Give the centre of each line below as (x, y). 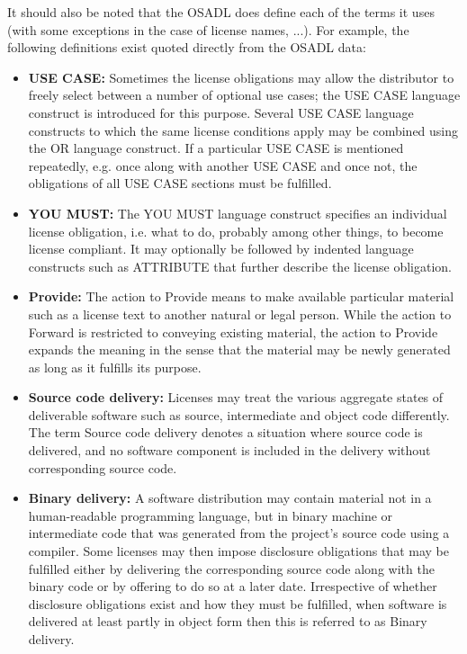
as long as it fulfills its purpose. (115, 367)
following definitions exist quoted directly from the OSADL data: (187, 47)
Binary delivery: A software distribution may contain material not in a (230, 498)
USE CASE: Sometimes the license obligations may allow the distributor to (241, 77)
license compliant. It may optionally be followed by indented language (221, 249)
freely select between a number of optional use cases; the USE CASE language (244, 95)
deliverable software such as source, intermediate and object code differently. (239, 414)
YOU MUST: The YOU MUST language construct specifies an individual (238, 213)
